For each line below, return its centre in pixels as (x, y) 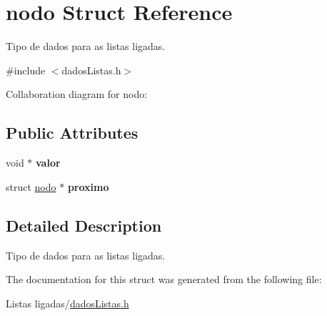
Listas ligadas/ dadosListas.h (67, 303)
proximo (88, 186)
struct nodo (31, 186)
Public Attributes (72, 133)
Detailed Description (84, 225)
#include (26, 70)
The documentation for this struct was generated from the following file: (164, 279)
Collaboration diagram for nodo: (77, 94)
